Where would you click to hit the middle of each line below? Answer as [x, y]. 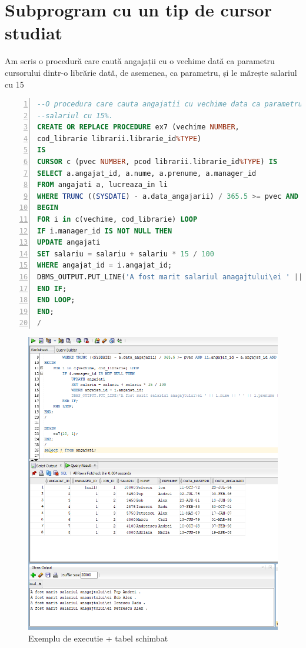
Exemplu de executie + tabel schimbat [98, 638]
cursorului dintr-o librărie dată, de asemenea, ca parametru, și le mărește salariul [151, 72]
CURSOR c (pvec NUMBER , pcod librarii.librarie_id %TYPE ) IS [157, 162]
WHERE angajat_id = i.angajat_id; [105, 265]
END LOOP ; [56, 300]
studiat [34, 33]
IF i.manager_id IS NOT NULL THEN [105, 231]
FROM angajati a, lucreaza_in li [102, 185]
